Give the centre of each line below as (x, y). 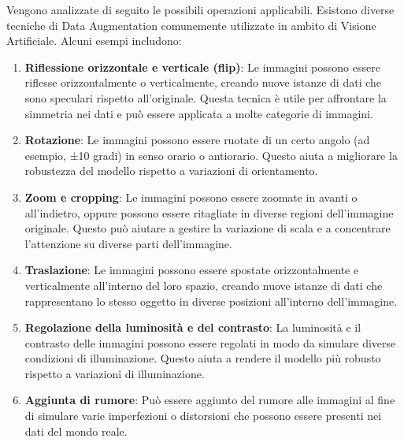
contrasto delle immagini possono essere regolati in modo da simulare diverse (210, 342)
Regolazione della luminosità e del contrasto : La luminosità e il (193, 327)
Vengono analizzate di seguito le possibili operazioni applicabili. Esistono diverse (200, 9)
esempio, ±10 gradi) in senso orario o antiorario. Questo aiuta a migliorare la (211, 155)
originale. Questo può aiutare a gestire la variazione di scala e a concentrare (208, 228)
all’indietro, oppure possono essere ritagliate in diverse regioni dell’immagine (209, 212)
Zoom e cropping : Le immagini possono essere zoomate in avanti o (191, 197)
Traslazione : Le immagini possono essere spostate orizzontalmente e (192, 270)
